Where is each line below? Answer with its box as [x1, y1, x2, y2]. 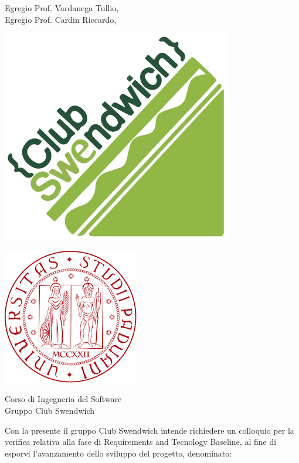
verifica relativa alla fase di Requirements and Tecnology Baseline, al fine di [5, 435, 277, 448]
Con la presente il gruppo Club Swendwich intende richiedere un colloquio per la [5, 424, 294, 436]
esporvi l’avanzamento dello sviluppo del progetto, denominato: [5, 447, 232, 459]
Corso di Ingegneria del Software [5, 393, 122, 405]
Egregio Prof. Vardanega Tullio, [5, 2, 119, 13]
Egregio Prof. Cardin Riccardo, [5, 13, 117, 25]
